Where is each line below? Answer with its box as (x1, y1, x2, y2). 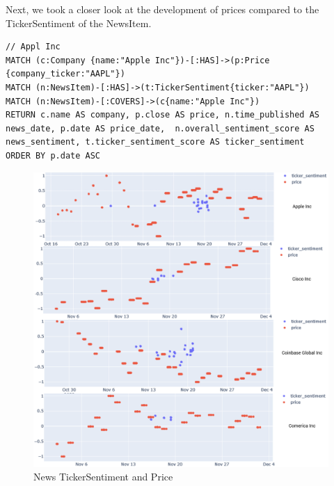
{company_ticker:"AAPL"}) (6, 69, 125, 79)
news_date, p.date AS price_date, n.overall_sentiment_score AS (6, 123, 315, 133)
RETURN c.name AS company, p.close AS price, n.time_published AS (6, 110, 320, 120)
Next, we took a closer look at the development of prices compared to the (6, 2, 319, 16)
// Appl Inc (6, 42, 61, 52)
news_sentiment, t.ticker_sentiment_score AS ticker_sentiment (6, 137, 305, 147)
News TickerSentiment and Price (33, 469, 173, 484)
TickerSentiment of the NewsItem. (6, 15, 152, 30)
